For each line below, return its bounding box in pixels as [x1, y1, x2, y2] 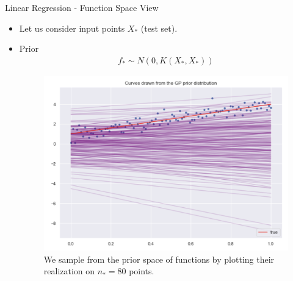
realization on [43, 265, 95, 277]
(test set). [140, 21, 178, 34]
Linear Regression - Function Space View [5, 1, 159, 13]
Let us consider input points [19, 21, 125, 34]
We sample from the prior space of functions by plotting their [43, 252, 275, 265]
